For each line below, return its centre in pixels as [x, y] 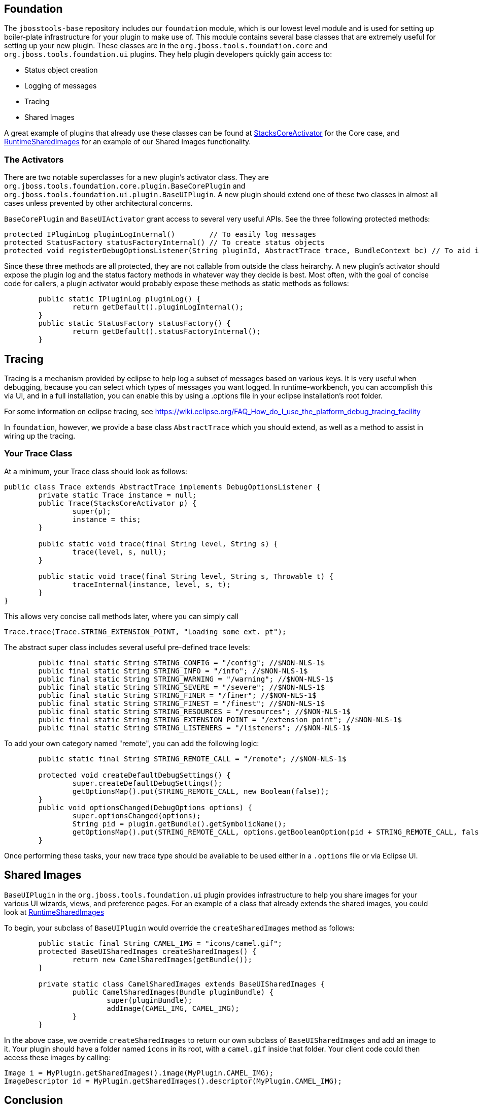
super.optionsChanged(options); [136, 815]
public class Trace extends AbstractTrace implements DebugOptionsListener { [162, 487]
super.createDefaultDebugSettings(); [147, 783]
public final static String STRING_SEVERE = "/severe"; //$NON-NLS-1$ [182, 687]
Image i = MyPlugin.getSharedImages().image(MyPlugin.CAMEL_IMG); [139, 1073]
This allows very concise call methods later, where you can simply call [121, 616]
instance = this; [107, 519]
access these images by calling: [57, 1057]
